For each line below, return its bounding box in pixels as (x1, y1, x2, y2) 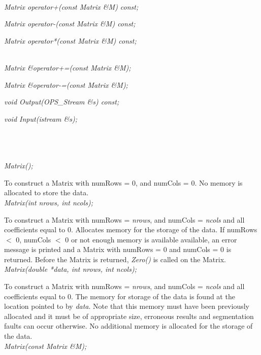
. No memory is (194, 177, 243, 188)
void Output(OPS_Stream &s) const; (4, 96, 119, 107)
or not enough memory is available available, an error (71, 234, 237, 244)
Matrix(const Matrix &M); (4, 340, 87, 351)
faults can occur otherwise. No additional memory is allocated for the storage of (4, 321, 253, 331)
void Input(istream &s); (4, 113, 78, 124)
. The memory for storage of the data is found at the (71, 291, 235, 301)
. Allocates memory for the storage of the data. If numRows (71, 224, 257, 235)
